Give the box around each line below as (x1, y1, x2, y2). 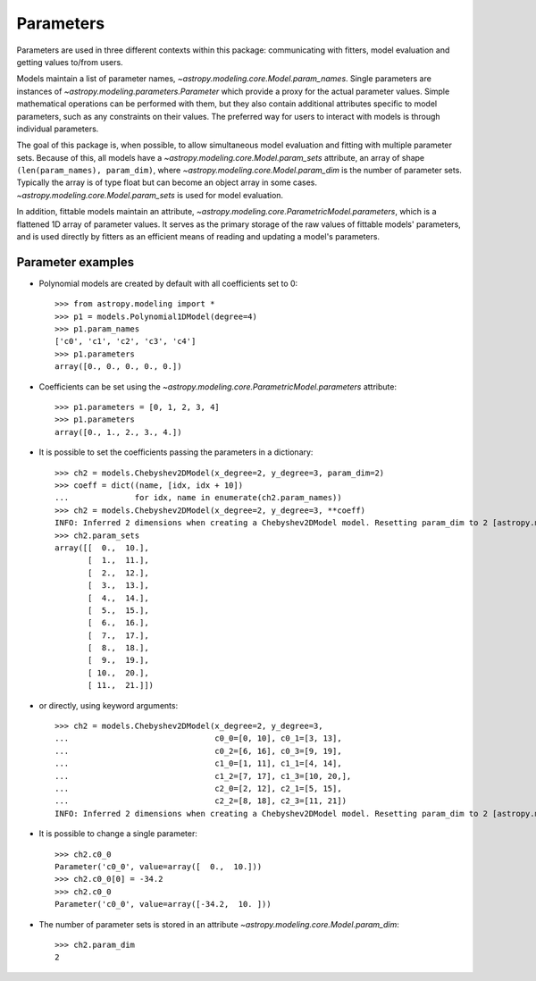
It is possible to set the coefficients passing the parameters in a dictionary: (38, 447, 314, 457)
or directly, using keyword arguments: (38, 700, 179, 710)
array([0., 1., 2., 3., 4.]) (54, 427, 182, 437)
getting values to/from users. (16, 56, 124, 67)
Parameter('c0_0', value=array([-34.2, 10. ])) (54, 899, 272, 910)
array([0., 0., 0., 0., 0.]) (54, 362, 182, 372)
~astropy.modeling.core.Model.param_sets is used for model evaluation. (16, 189, 284, 200)
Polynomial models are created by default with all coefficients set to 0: (38, 278, 298, 289)
